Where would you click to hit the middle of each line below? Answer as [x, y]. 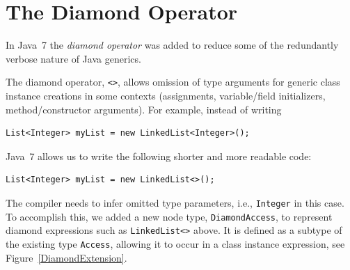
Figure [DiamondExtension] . [66, 257]
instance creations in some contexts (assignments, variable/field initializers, [166, 95]
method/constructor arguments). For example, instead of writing [144, 109]
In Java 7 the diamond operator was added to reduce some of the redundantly [172, 45]
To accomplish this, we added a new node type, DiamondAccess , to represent [169, 216]
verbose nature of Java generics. [73, 58]
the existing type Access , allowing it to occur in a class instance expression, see [175, 243]
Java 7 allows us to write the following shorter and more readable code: [159, 156]
